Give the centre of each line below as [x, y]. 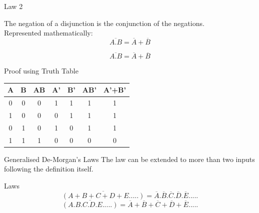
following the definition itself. [49, 169]
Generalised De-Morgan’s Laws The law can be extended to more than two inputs [129, 159]
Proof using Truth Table [41, 71]
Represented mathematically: [48, 33]
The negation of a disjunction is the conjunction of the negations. [104, 23]
